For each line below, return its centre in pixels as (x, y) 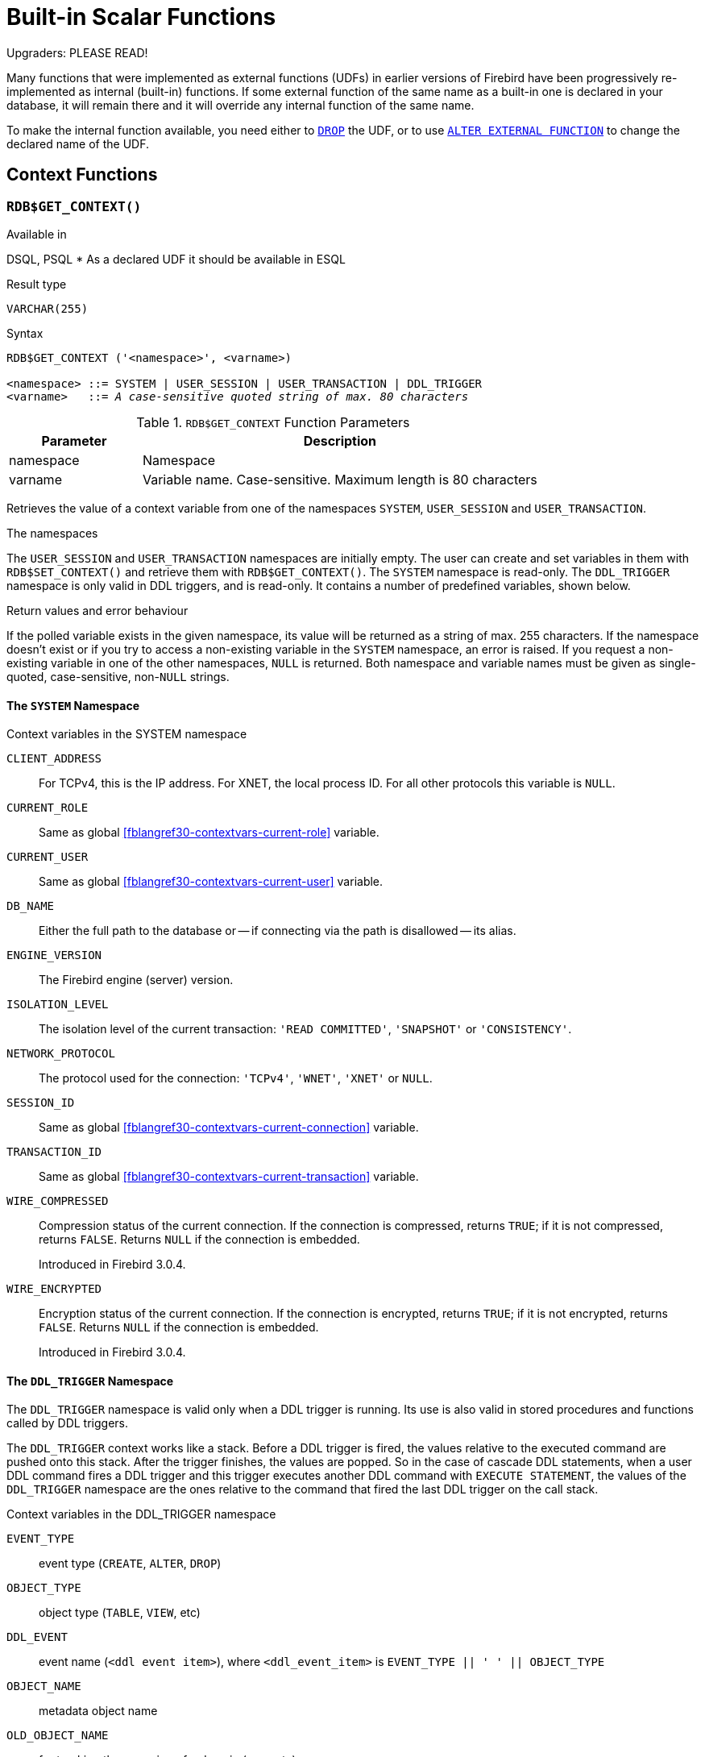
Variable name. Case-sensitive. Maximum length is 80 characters (340, 479)
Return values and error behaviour (97, 610)
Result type (37, 284)
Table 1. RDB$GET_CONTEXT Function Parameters (273, 422)
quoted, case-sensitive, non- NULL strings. (118, 676)
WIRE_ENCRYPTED (54, 1289)
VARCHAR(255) (48, 308)
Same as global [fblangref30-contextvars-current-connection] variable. (229, 1128)
